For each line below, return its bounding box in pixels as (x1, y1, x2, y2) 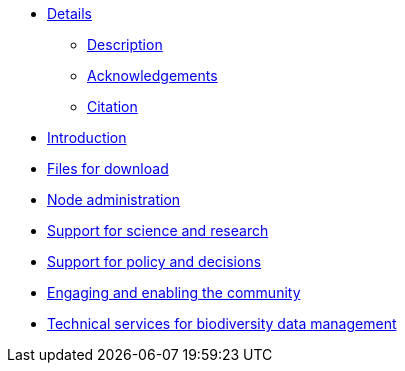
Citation (87, 98, 138, 115)
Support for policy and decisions (47, 253, 262, 270)
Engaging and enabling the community (47, 284, 301, 301)
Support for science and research (47, 222, 269, 239)
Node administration (47, 191, 181, 208)
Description (87, 36, 163, 53)
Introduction (47, 129, 127, 146)
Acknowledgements (87, 67, 218, 84)
